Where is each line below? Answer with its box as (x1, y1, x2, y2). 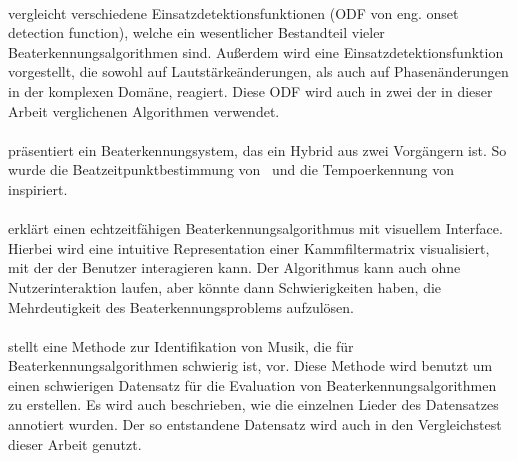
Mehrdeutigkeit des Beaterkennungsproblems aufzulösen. (8, 296, 354, 317)
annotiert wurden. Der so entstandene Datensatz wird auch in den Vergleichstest (8, 414, 502, 435)
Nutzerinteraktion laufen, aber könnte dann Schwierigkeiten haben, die (8, 276, 442, 297)
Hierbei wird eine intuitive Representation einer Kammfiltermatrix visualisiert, (8, 237, 490, 258)
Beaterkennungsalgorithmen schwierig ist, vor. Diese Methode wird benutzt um (8, 355, 493, 376)
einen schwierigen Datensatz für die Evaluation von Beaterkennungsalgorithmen (8, 374, 497, 395)
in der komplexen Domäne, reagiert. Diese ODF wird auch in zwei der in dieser (8, 80, 493, 101)
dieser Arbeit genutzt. (8, 433, 142, 454)
